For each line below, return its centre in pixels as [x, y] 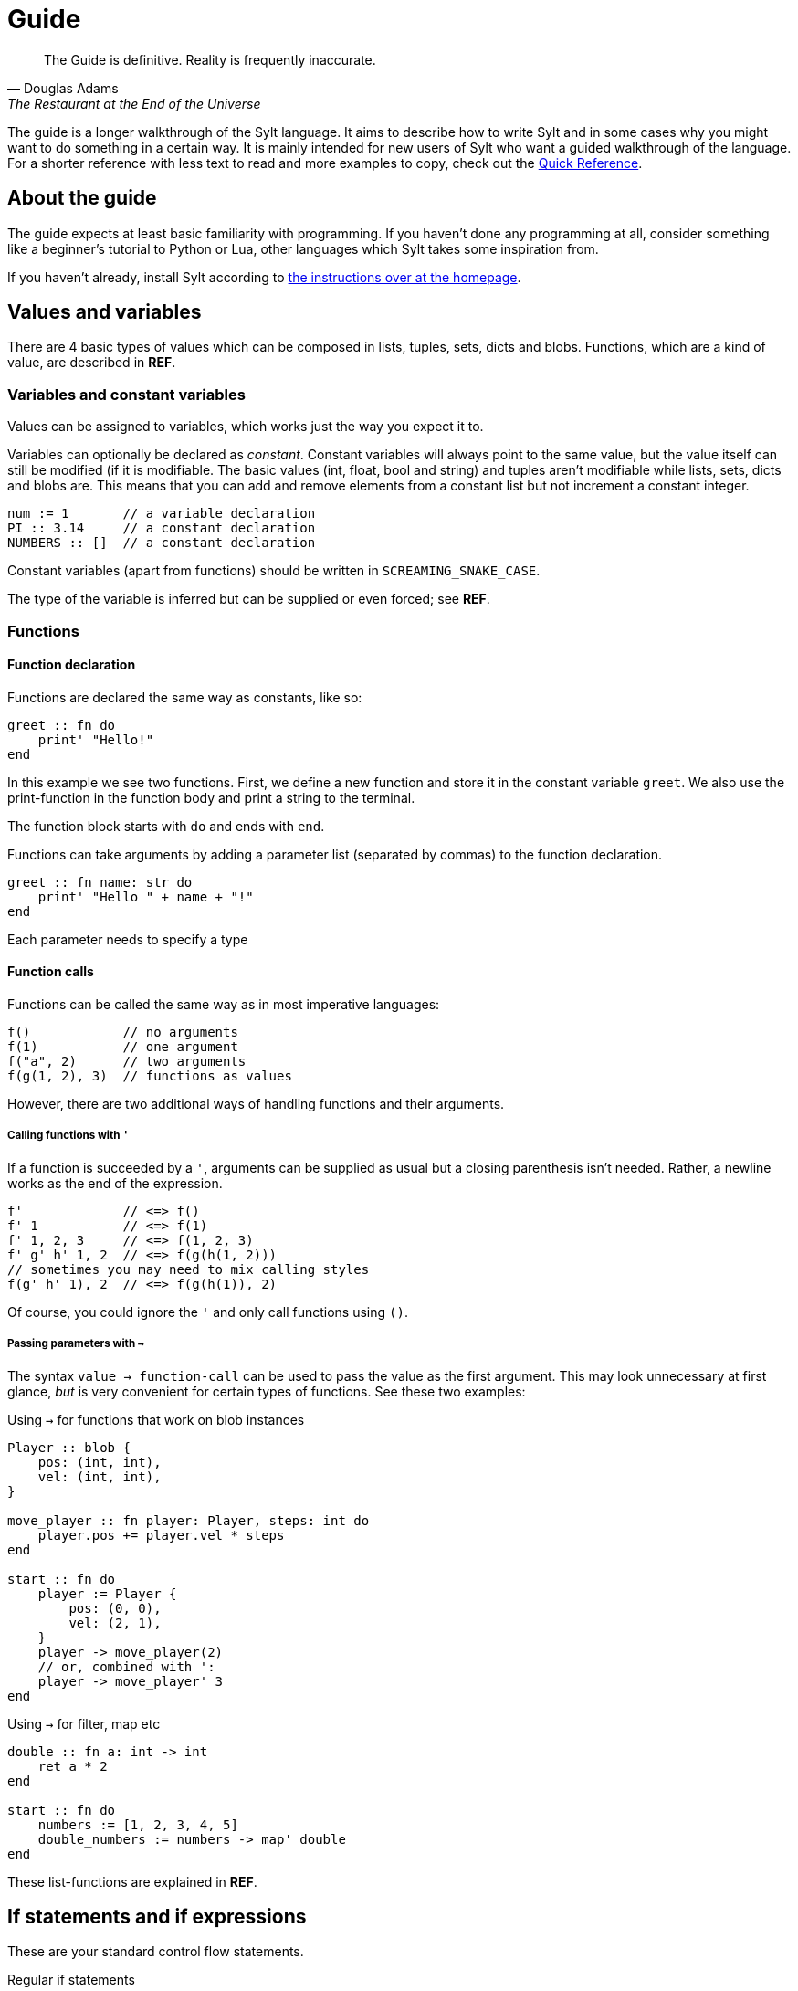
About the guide [82, 198]
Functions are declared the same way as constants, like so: [185, 697]
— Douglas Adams [63, 88]
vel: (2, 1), [115, 1622]
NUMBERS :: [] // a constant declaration [162, 543]
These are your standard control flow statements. [156, 1952]
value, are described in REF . [92, 363]
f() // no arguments [123, 1032]
